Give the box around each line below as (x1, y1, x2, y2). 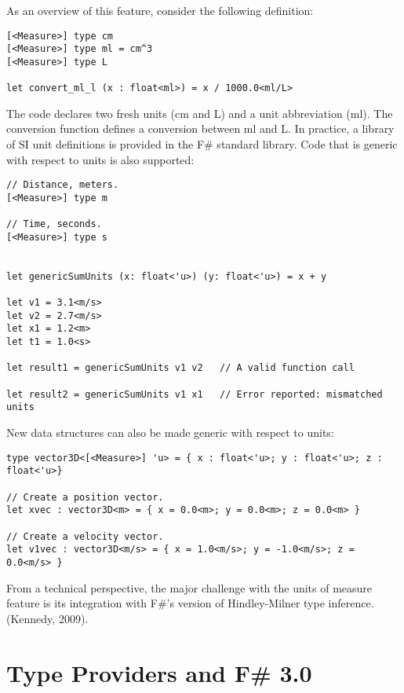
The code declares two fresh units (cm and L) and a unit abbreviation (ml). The (6, 104, 393, 121)
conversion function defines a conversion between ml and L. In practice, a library (6, 120, 395, 137)
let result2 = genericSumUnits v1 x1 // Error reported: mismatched (6, 388, 383, 400)
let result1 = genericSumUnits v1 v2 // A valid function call (6, 362, 355, 374)
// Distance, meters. (6, 179, 119, 191)
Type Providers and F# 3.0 (6, 656, 312, 688)
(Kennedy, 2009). (6, 610, 89, 626)
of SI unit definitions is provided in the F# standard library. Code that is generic (6, 136, 398, 152)
